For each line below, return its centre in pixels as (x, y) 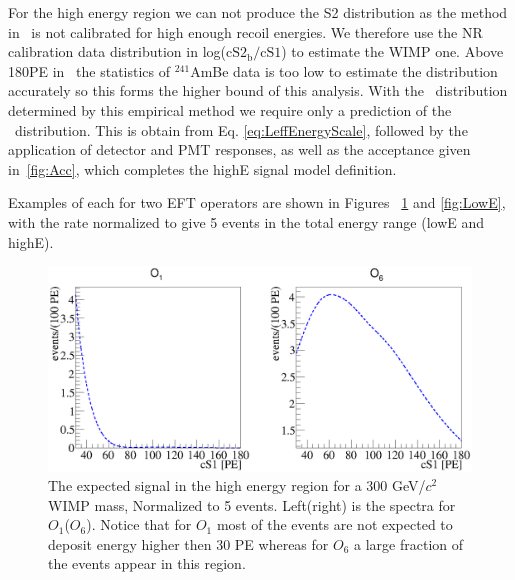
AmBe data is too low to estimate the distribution (344, 70)
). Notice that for (139, 524)
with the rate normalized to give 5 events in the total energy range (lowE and (246, 221)
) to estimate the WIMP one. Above (392, 51)
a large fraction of (408, 543)
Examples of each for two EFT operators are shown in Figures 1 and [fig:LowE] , (257, 202)
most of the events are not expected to (334, 524)
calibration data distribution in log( (117, 51)
